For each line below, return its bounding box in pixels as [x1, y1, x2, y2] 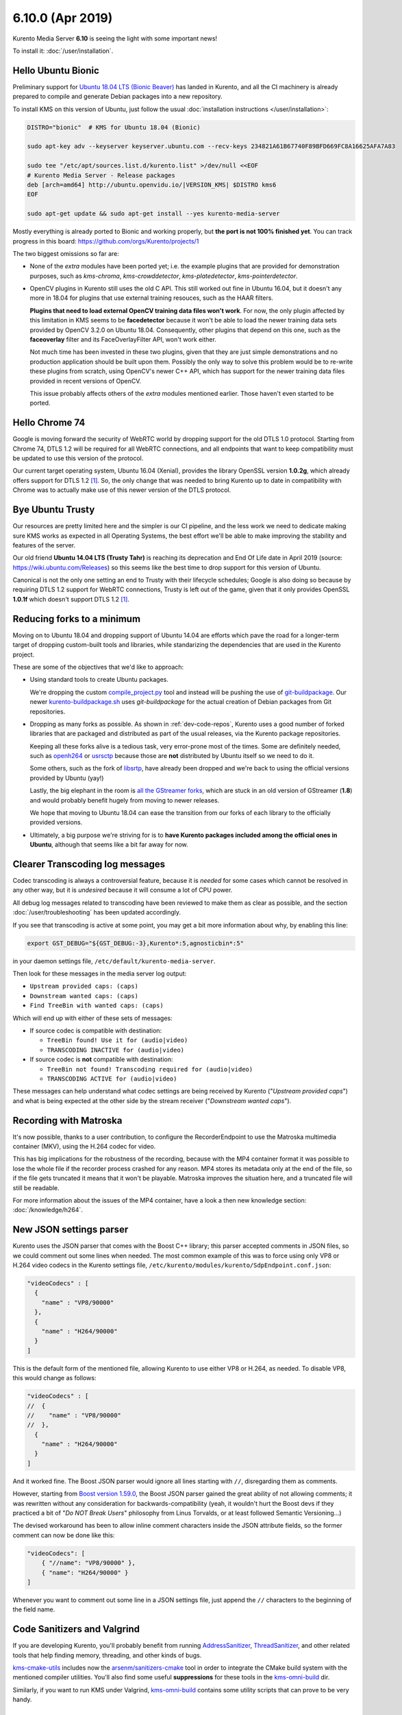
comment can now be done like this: [12, 1530, 115, 1539]
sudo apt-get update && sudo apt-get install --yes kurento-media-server [27, 210, 280, 217]
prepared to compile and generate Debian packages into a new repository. [12, 93, 223, 101]
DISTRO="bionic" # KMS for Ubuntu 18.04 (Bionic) [27, 123, 201, 131]
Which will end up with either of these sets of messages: [12, 1014, 173, 1022]
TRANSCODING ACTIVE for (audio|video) [47, 1074, 177, 1083]
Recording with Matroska [12, 1115, 123, 1126]
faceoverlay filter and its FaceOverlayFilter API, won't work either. [29, 335, 217, 344]
